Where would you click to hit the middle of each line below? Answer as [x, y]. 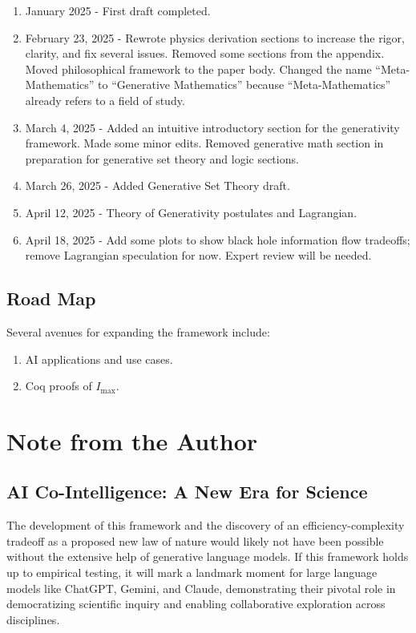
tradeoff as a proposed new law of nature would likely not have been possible [195, 540]
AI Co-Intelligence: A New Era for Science [187, 492]
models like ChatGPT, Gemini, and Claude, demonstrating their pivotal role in [201, 588]
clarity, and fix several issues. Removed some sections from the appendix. [205, 53]
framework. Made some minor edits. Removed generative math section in [204, 143]
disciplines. [33, 619]
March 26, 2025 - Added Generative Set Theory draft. [158, 185]
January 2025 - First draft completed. [118, 10]
